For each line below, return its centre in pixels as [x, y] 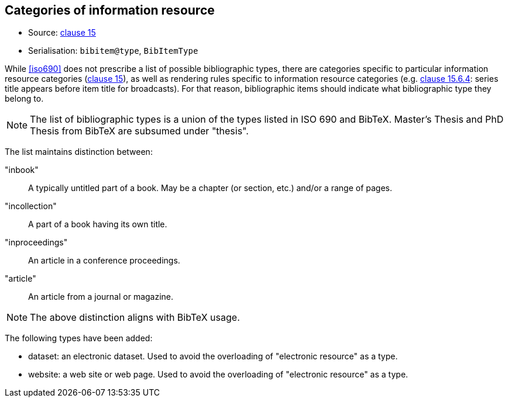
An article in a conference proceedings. [104, 261]
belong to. [24, 99]
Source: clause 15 [62, 33]
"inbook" [22, 170]
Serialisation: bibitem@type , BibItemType [113, 51]
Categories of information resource [110, 10]
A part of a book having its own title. [98, 224]
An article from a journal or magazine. [101, 297]
